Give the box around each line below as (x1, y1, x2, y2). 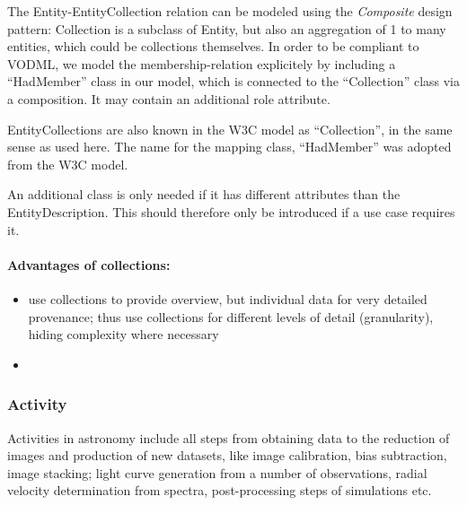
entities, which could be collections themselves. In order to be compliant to (7, 37, 419, 56)
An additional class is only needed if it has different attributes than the (7, 185, 401, 204)
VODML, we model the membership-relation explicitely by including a (7, 54, 396, 73)
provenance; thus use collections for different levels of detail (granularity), (28, 307, 434, 326)
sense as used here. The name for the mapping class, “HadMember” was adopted (7, 137, 452, 156)
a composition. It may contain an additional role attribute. (7, 89, 330, 108)
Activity (7, 393, 67, 415)
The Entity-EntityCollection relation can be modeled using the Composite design (7, 2, 453, 20)
